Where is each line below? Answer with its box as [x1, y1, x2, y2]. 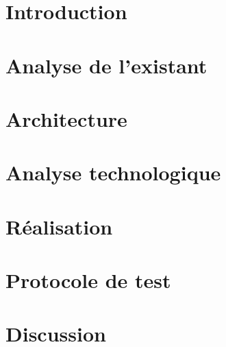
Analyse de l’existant [5, 51, 208, 79]
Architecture [5, 104, 127, 132]
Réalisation [5, 212, 113, 240]
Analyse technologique [5, 158, 221, 187]
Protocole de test [5, 266, 171, 294]
